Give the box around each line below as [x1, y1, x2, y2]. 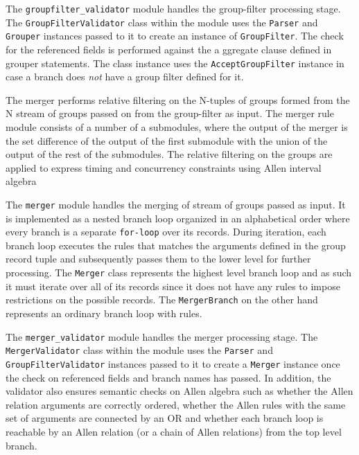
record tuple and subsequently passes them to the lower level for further [6, 251, 311, 266]
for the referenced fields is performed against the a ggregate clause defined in [6, 42, 332, 56]
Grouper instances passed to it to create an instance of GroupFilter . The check [6, 28, 344, 43]
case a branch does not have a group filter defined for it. [6, 69, 244, 84]
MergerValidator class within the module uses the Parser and [6, 343, 273, 357]
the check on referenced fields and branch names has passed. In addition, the [6, 370, 331, 384]
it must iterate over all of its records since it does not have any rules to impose [6, 278, 340, 293]
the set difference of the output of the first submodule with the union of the [6, 133, 328, 148]
